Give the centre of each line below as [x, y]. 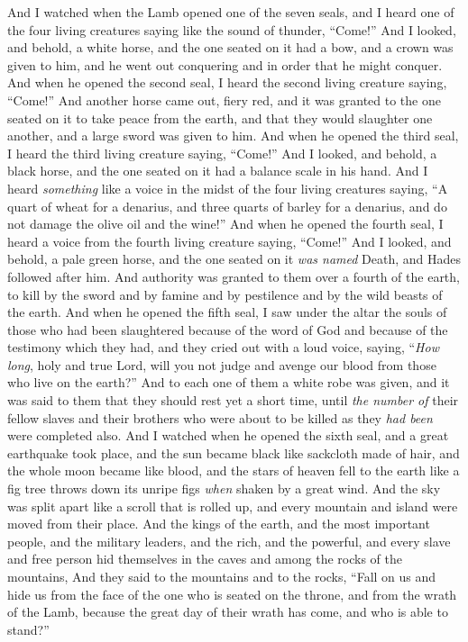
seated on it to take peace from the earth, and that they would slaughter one [220, 118]
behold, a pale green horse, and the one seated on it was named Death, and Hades [234, 259]
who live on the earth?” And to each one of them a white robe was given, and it [229, 382]
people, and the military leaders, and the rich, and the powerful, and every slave [229, 541]
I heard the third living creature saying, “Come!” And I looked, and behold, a [222, 153]
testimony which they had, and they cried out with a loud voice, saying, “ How [223, 347]
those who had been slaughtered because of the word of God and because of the [228, 329]
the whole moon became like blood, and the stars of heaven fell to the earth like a [234, 470]
